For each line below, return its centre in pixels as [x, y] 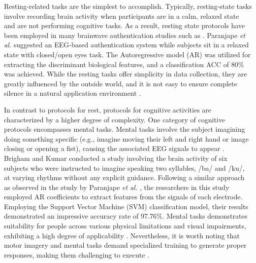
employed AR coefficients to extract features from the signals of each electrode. [123, 197]
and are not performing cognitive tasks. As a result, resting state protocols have [125, 25]
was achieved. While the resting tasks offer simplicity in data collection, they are [126, 74]
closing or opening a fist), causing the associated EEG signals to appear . [114, 148]
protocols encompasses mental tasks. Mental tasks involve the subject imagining [125, 129]
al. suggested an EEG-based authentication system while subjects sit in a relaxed [127, 45]
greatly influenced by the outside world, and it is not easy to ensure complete [121, 83]
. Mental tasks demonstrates [205, 216]
